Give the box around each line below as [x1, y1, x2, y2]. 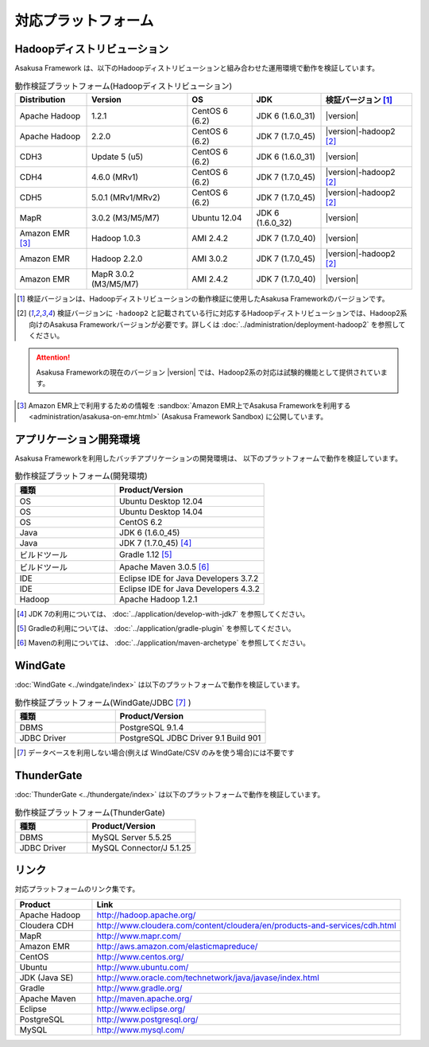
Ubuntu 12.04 [191, 212, 242, 223]
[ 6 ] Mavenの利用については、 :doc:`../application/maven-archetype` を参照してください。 [17, 638, 310, 648]
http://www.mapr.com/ [96, 930, 182, 941]
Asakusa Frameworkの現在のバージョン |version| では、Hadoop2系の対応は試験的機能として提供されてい [36, 367, 381, 377]
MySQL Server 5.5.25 [91, 831, 172, 843]
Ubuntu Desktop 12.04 [119, 496, 203, 507]
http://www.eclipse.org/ [96, 1003, 186, 1014]
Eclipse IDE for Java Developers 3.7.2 [119, 573, 259, 584]
